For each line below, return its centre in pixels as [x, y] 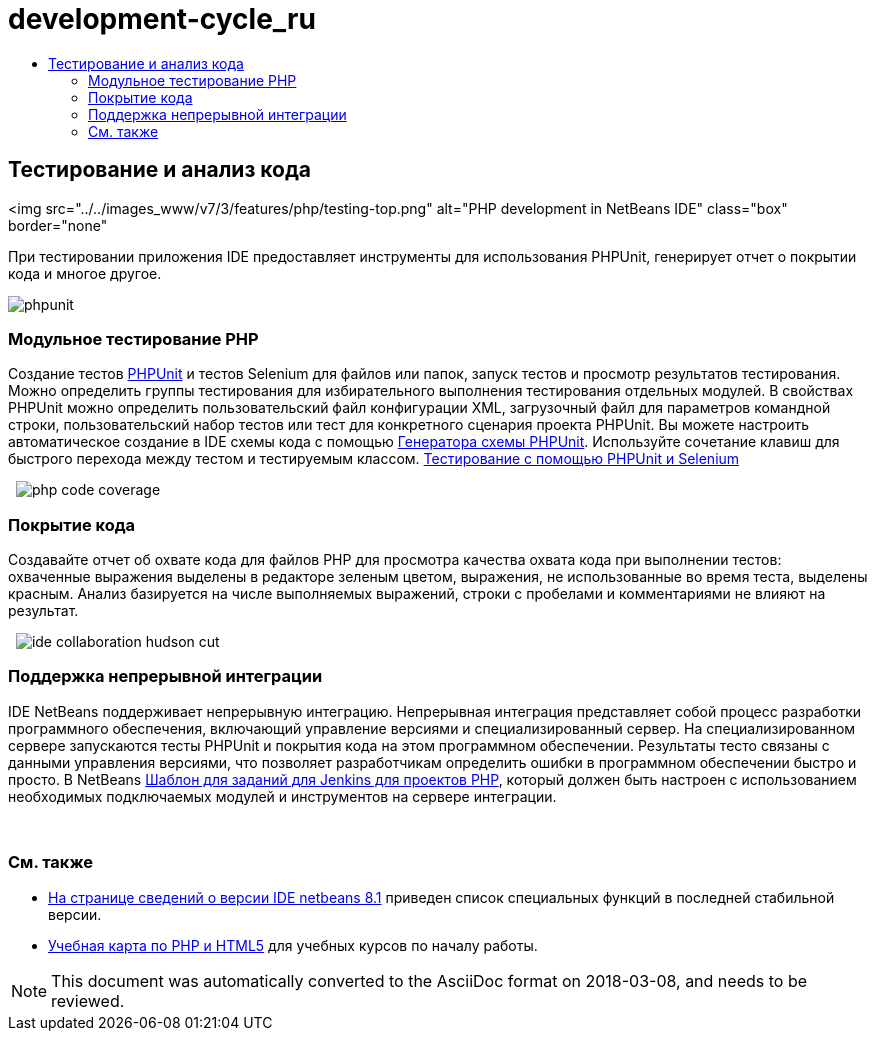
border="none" [58, 225]
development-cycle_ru [162, 19]
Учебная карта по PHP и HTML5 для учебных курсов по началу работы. [293, 945]
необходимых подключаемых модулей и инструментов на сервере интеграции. [282, 796]
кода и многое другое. [85, 273]
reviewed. [88, 1000]
